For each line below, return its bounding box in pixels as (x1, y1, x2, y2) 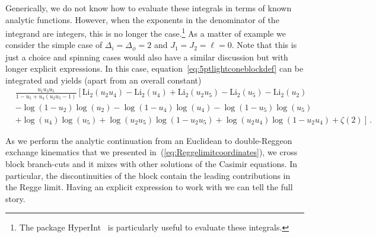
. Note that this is (231, 39, 297, 51)
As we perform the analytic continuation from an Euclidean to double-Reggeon (5, 134, 292, 146)
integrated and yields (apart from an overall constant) (5, 74, 202, 87)
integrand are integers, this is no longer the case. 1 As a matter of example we (5, 25, 286, 39)
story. (5, 192, 26, 204)
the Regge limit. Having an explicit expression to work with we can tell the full (5, 181, 293, 193)
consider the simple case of (5, 39, 103, 51)
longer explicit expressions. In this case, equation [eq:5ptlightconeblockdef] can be (5, 62, 304, 75)
